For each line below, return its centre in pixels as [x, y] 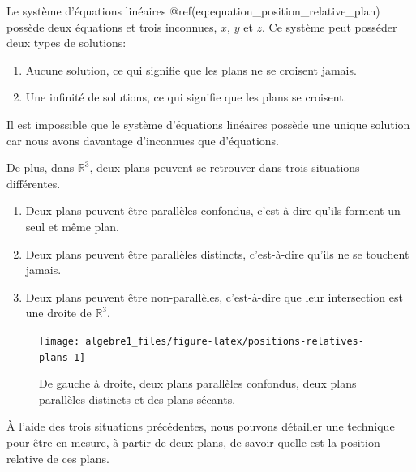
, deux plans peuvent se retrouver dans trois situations [225, 167]
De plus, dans [41, 167]
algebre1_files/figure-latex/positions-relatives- [225, 341]
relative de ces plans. [58, 458]
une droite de [58, 313]
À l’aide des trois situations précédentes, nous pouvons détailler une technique [201, 426]
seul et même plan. [72, 226]
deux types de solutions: [66, 43]
